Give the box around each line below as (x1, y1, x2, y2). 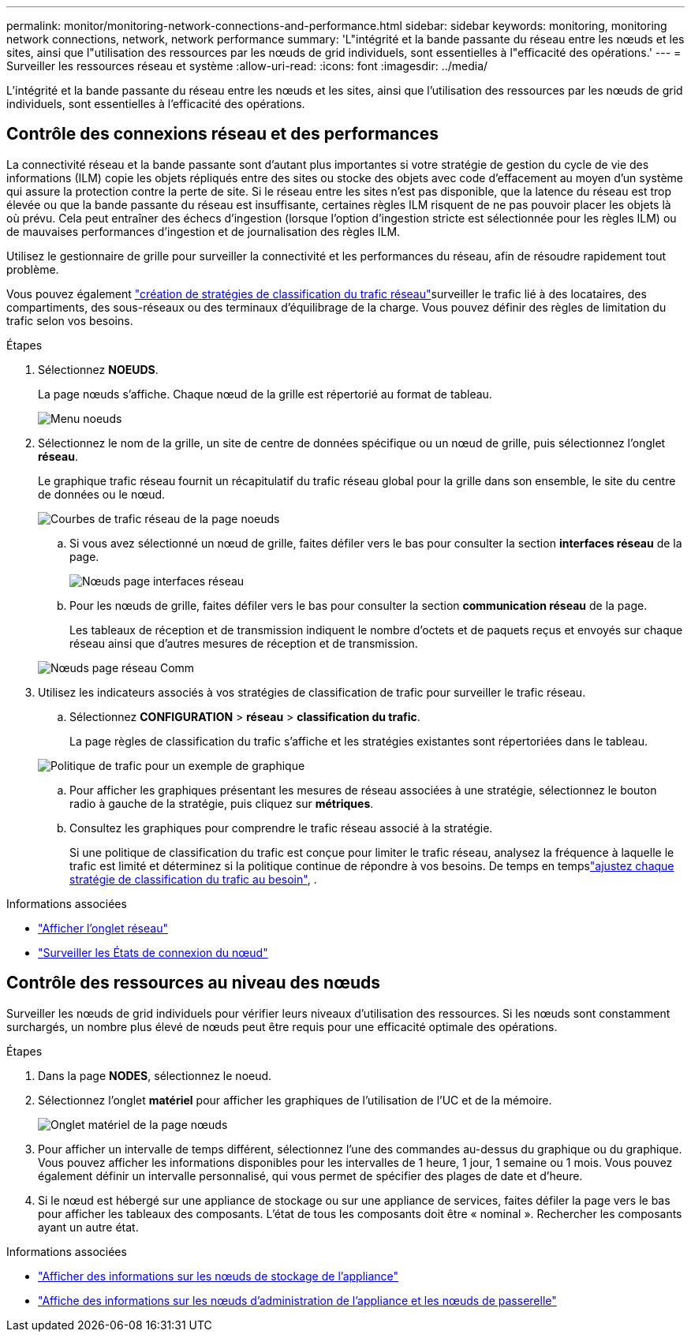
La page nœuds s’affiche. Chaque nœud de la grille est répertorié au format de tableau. (38, 387, 492, 401)
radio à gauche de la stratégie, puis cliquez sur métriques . (69, 796, 374, 810)
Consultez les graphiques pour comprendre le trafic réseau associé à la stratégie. (69, 820, 493, 835)
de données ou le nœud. (38, 487, 166, 501)
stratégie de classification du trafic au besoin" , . (69, 872, 317, 886)
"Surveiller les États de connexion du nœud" (38, 945, 268, 959)
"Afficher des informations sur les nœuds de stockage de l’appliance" (38, 1269, 399, 1283)
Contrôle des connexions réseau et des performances (6, 124, 439, 144)
